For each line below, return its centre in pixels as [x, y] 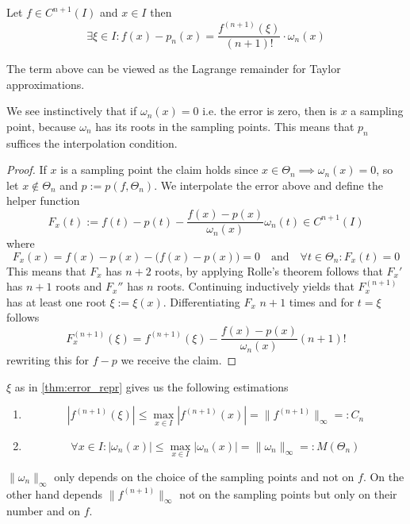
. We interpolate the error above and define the [268, 185]
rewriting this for [48, 360]
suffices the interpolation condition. [92, 143]
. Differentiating [201, 301]
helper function [43, 200]
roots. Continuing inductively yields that [256, 286]
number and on [44, 511]
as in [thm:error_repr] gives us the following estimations [151, 386]
